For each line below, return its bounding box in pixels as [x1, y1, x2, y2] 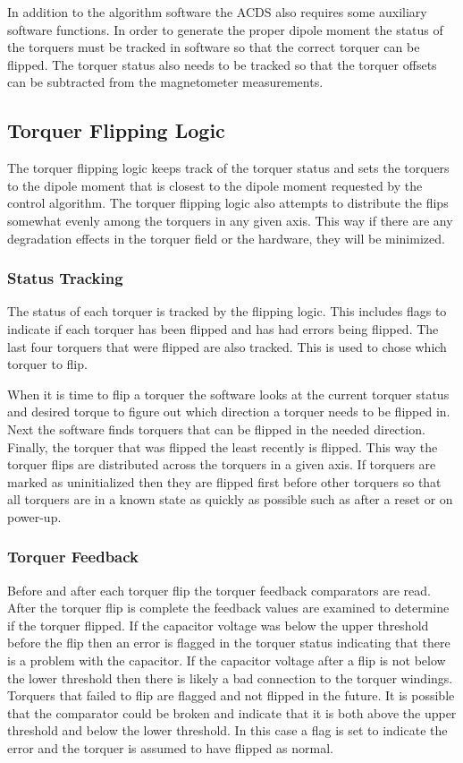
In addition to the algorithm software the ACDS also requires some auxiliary [7, 3, 427, 21]
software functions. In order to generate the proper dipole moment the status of [7, 20, 443, 39]
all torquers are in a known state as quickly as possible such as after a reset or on [7, 490, 453, 509]
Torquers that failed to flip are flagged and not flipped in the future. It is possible [7, 686, 455, 705]
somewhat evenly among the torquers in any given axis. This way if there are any [7, 210, 453, 229]
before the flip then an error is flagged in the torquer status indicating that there [7, 633, 450, 652]
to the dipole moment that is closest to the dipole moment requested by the [7, 176, 423, 194]
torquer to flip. [7, 355, 88, 373]
